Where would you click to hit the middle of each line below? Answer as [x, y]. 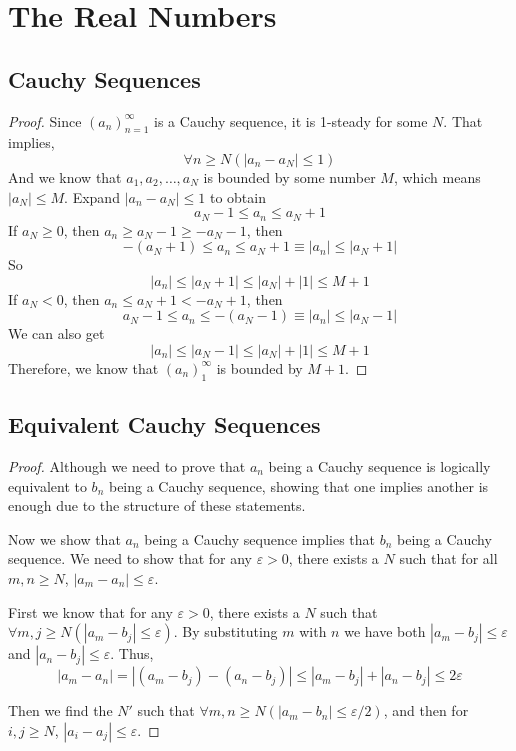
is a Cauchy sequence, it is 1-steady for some [291, 120]
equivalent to [47, 485]
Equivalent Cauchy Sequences [164, 424]
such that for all [448, 558]
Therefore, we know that [83, 367]
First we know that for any [90, 611]
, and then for [426, 710]
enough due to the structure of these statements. [157, 505]
